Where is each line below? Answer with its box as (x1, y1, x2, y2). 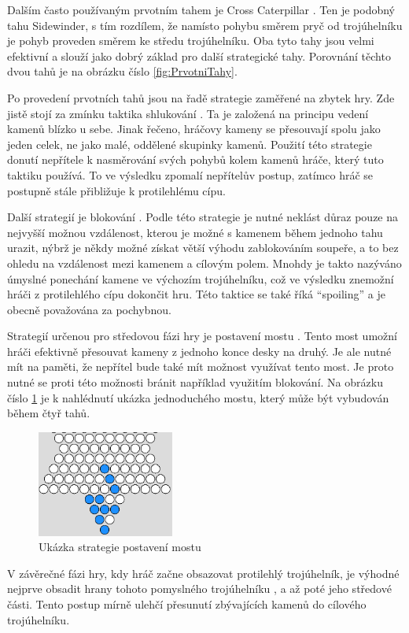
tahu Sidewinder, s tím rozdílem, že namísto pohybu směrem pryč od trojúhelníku (7, 17, 403, 33)
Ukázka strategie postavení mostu (39, 539, 201, 555)
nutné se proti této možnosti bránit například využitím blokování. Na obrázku (7, 374, 383, 391)
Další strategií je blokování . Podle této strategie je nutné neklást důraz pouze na (7, 209, 399, 225)
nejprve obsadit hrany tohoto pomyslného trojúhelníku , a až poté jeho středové (7, 580, 392, 597)
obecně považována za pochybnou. (7, 301, 171, 317)
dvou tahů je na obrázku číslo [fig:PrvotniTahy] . (7, 63, 238, 80)
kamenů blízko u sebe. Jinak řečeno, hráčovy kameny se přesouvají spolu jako (7, 120, 381, 137)
